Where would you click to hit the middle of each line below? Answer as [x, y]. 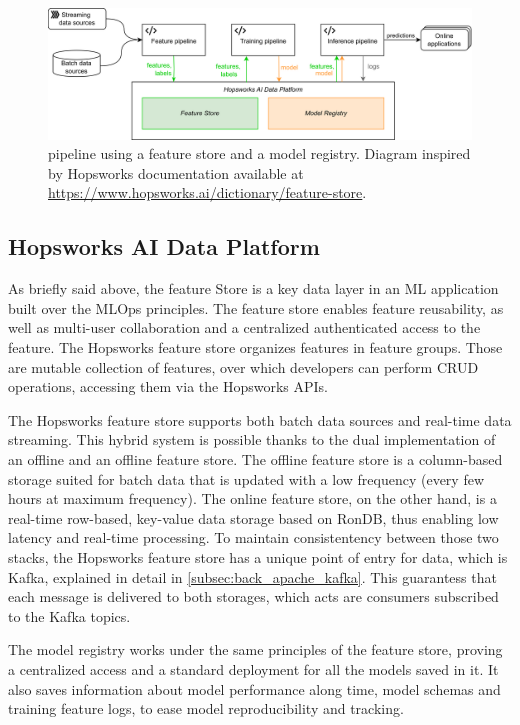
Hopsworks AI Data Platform [164, 246]
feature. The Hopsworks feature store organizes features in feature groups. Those [255, 347]
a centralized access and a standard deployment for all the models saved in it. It [253, 668]
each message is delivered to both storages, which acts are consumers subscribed [253, 596]
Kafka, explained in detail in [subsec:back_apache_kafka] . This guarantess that [252, 576]
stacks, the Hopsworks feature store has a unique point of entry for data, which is [258, 556]
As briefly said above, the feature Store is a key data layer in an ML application [253, 288]
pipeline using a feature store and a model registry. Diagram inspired [259, 153]
